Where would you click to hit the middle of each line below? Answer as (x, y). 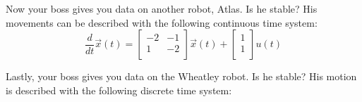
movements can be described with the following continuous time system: (162, 22)
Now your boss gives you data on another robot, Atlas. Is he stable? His (162, 8)
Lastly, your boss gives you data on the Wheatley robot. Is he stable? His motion (181, 76)
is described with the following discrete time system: (119, 90)
